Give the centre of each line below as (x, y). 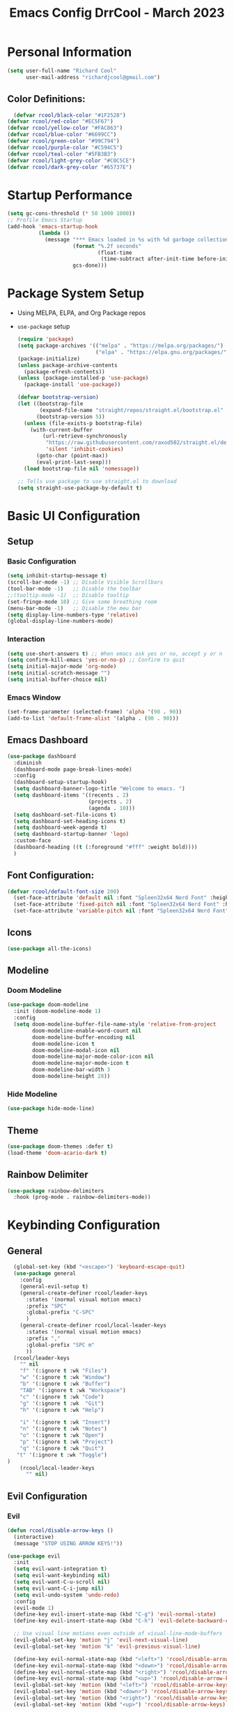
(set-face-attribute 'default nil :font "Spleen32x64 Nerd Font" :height (123, 898)
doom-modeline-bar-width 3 (71, 1070)
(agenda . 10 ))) (112, 808)
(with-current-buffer (61, 430)
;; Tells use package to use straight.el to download (97, 481)
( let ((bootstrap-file (50, 404)
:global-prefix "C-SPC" (60, 1313)
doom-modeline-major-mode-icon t (81, 1063)
